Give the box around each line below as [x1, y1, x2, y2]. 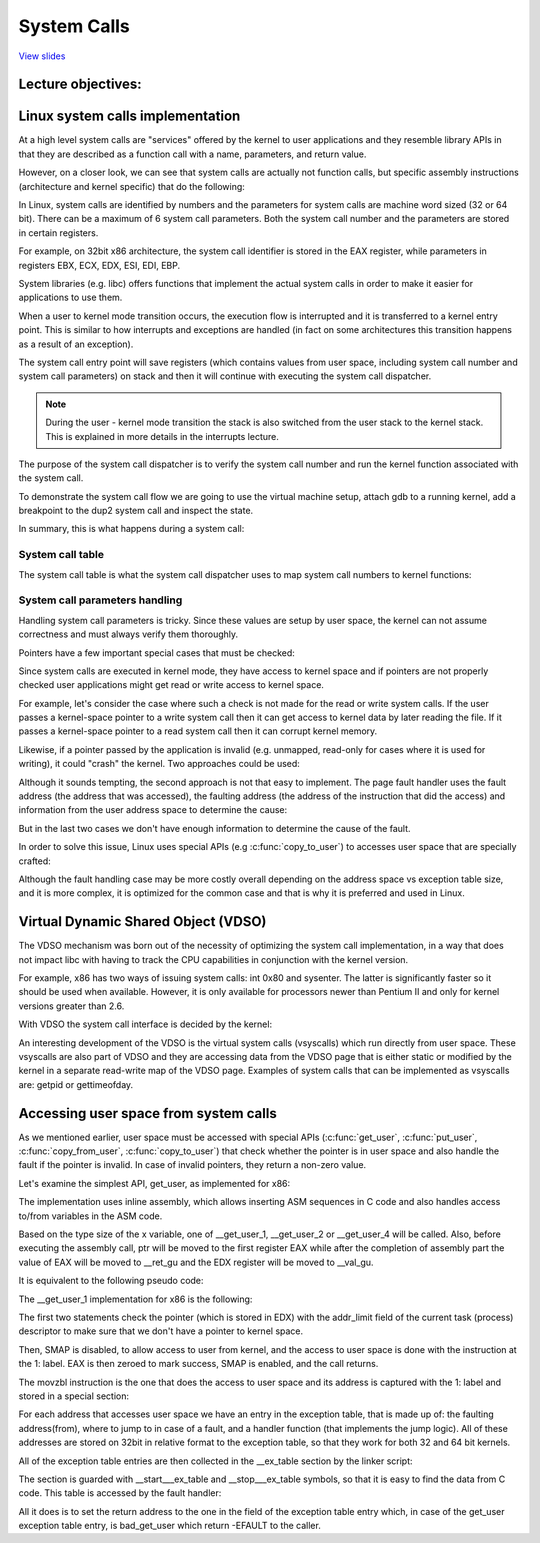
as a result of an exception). [18, 338, 134, 350]
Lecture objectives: [18, 76, 142, 93]
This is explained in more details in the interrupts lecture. [45, 430, 279, 442]
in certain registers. [18, 226, 99, 239]
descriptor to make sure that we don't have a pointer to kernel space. [18, 1325, 304, 1337]
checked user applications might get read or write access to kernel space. [18, 679, 325, 691]
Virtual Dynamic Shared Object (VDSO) [18, 913, 267, 930]
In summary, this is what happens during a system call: [18, 523, 245, 535]
